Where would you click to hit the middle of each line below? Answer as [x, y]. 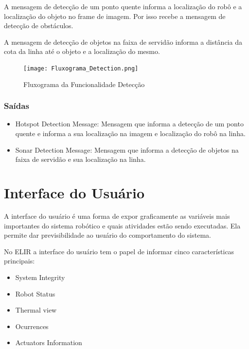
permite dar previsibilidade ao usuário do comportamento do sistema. [107, 235]
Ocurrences [32, 326]
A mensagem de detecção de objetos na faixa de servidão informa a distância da [123, 42]
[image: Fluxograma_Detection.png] [81, 68]
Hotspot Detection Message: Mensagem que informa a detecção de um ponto [129, 124]
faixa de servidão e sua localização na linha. [80, 159]
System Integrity [40, 277]
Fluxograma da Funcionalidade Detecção [84, 84]
